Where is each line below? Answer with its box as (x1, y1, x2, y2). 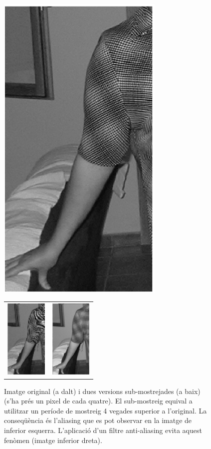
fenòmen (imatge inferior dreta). (4, 434, 102, 445)
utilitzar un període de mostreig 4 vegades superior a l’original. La (4, 405, 207, 415)
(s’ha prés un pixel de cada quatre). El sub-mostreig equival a (4, 395, 193, 406)
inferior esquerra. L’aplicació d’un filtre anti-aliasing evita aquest (4, 424, 202, 435)
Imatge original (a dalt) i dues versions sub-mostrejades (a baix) (4, 385, 201, 396)
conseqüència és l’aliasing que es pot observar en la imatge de (4, 415, 192, 425)
